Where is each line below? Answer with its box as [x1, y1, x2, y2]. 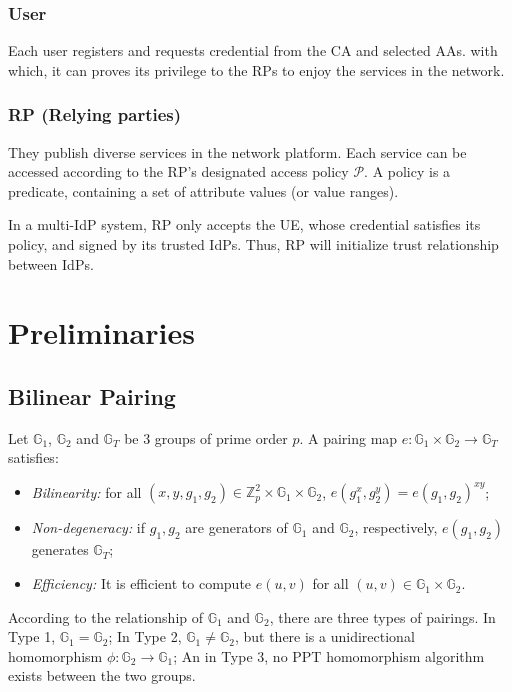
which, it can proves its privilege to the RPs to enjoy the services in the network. [8, 59, 505, 80]
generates [31, 539, 89, 560]
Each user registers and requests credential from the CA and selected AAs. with [8, 40, 498, 61]
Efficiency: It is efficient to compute [31, 573, 252, 594]
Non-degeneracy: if [31, 517, 146, 538]
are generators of [185, 517, 288, 538]
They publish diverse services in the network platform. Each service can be [8, 141, 467, 162]
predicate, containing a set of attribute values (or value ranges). [8, 180, 399, 201]
